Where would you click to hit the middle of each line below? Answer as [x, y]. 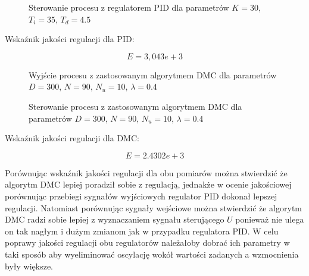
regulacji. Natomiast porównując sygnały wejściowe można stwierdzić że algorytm [153, 207]
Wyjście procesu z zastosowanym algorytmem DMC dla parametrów [153, 74]
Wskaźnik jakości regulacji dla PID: [70, 39]
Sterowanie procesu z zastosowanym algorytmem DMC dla [135, 106]
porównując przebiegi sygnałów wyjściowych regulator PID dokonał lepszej [141, 196]
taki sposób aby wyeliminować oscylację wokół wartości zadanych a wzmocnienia [152, 254]
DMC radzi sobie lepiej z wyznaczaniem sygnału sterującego [115, 219]
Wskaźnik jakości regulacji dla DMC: [72, 138]
